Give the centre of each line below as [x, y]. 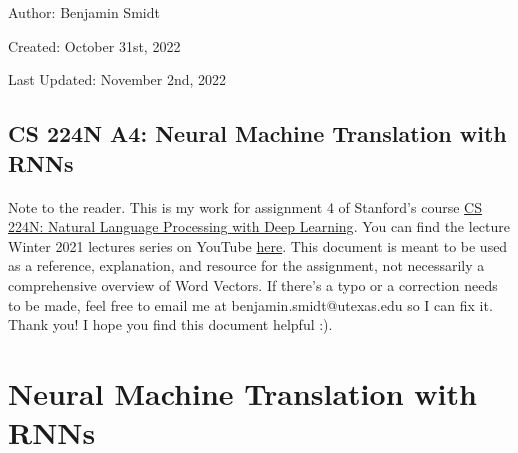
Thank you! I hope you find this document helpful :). [170, 324]
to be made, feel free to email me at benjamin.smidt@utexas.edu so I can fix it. [250, 304]
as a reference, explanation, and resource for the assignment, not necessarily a [246, 265]
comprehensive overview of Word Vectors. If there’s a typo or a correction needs [253, 284]
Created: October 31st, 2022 [94, 45]
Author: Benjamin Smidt [84, 12]
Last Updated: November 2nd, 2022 [117, 79]
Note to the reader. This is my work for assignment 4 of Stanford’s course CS [245, 206]
